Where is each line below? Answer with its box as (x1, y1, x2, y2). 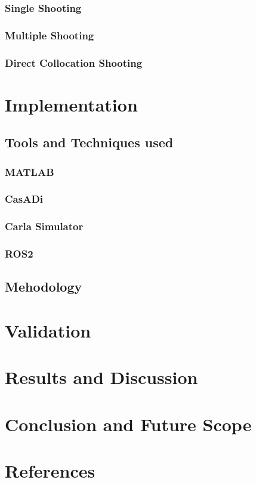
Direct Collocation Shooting (5, 55, 143, 70)
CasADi (5, 191, 44, 206)
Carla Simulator (5, 219, 84, 234)
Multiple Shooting (5, 27, 94, 42)
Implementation (5, 92, 138, 116)
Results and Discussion (5, 365, 198, 389)
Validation (5, 318, 91, 343)
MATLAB (5, 164, 54, 179)
